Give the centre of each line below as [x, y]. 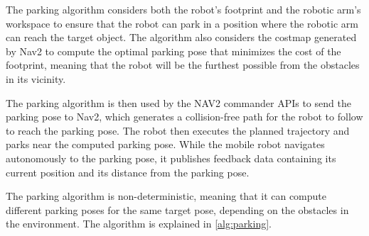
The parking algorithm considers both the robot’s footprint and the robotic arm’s [183, 9]
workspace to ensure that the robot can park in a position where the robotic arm [182, 23]
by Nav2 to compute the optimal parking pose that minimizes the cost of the [173, 51]
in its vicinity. [36, 78]
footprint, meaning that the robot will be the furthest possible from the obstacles [183, 65]
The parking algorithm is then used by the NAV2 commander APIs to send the [178, 102]
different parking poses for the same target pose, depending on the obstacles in [177, 209]
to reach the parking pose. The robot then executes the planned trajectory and [178, 130]
